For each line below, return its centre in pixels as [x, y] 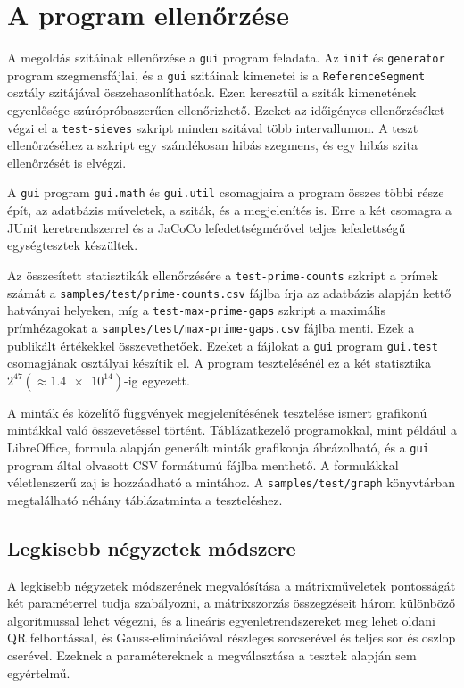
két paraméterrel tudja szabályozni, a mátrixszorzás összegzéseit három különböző [231, 603]
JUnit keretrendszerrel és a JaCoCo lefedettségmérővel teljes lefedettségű [207, 227]
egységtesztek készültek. [73, 245]
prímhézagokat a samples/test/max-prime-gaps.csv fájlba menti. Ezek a [211, 327]
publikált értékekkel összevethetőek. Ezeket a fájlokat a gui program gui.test [223, 345]
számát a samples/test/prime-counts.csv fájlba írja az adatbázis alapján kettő [229, 292]
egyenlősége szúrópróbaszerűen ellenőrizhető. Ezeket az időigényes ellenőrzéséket [226, 110]
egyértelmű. [39, 672]
